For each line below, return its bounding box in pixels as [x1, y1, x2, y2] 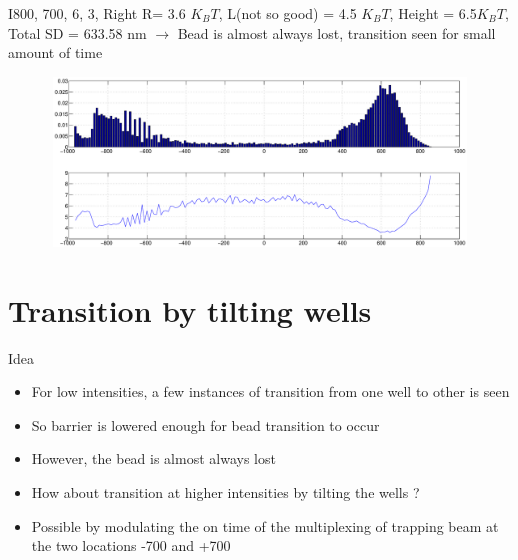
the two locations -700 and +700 [31, 535, 231, 556]
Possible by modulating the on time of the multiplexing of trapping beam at [31, 515, 499, 536]
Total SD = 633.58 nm [8, 22, 147, 43]
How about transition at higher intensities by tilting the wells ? [31, 481, 420, 502]
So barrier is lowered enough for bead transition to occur [31, 414, 380, 435]
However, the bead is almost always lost [31, 448, 276, 469]
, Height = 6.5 [389, 3, 477, 23]
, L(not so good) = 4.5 [218, 3, 357, 23]
